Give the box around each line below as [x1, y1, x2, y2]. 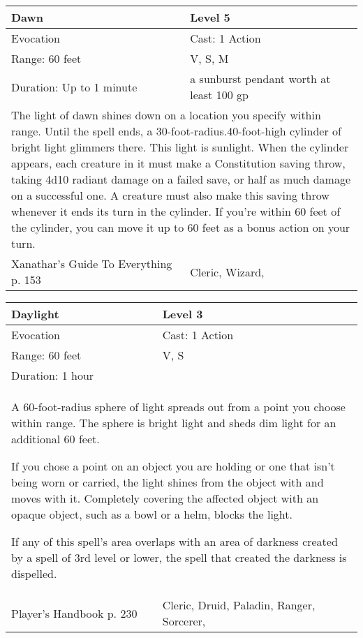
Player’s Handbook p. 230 [11, 604, 138, 621]
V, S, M [190, 50, 229, 66]
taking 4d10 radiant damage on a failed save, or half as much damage [11, 171, 351, 187]
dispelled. [11, 565, 57, 581]
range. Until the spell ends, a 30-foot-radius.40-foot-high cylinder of [11, 123, 341, 139]
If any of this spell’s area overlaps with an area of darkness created [11, 533, 338, 549]
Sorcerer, [162, 613, 206, 629]
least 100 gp [190, 87, 249, 103]
